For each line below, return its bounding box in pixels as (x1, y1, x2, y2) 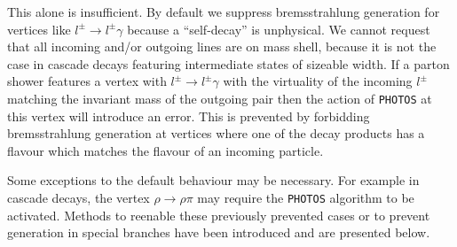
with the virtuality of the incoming (223, 72, 413, 90)
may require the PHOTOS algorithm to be (197, 189, 414, 206)
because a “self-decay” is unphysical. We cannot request (127, 19, 430, 38)
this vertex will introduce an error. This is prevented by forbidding (7, 106, 370, 125)
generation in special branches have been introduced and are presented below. (7, 223, 430, 242)
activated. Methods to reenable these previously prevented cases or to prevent (7, 205, 430, 224)
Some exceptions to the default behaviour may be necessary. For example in (7, 171, 420, 189)
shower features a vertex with (7, 72, 167, 90)
